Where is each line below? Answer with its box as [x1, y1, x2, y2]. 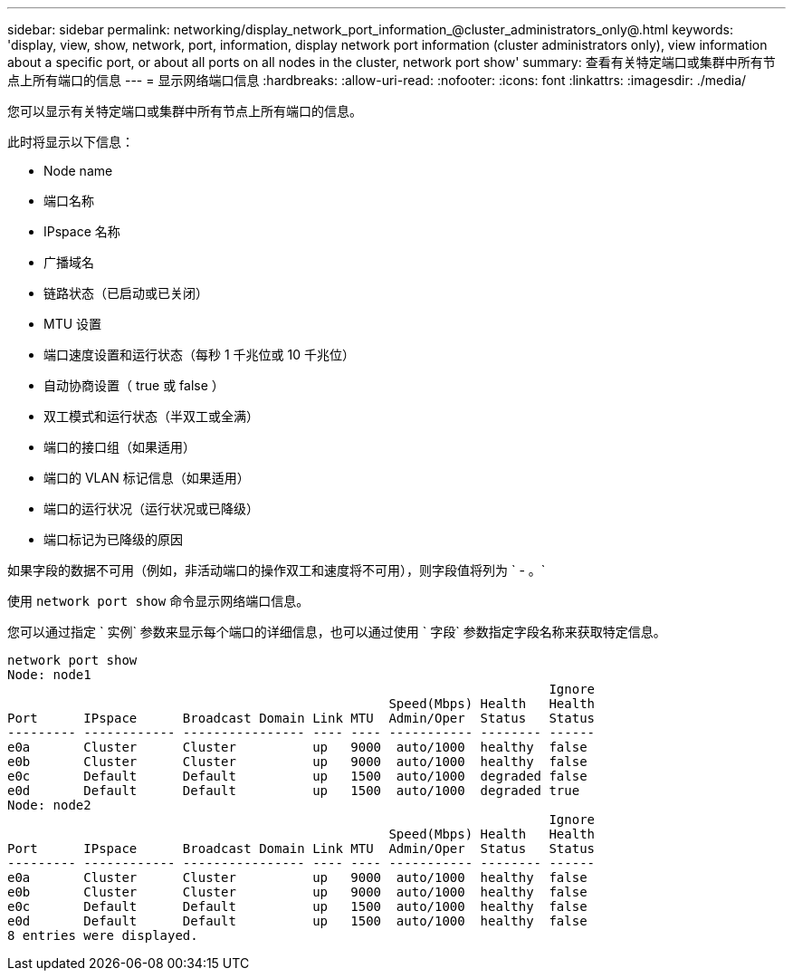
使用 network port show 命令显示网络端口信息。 [7, 593, 310, 609]
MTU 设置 [43, 316, 102, 331]
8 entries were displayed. [7, 928, 198, 943]
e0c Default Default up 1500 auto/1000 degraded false [7, 769, 588, 783]
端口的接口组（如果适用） [43, 439, 196, 455]
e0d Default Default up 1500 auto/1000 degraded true [7, 783, 580, 798]
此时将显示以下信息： [7, 134, 134, 149]
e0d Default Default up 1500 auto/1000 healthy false [7, 914, 588, 928]
